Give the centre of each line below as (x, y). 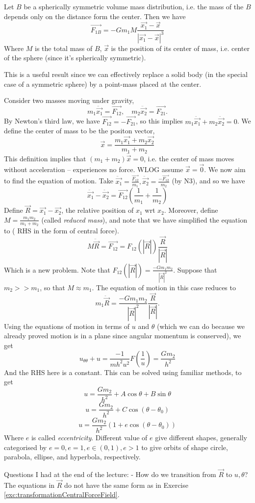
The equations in (29, 485)
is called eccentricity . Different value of (89, 437)
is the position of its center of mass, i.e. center (180, 48)
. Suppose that (195, 269)
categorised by (25, 447)
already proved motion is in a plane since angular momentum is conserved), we (123, 336)
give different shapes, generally (201, 437)
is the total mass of (64, 48)
